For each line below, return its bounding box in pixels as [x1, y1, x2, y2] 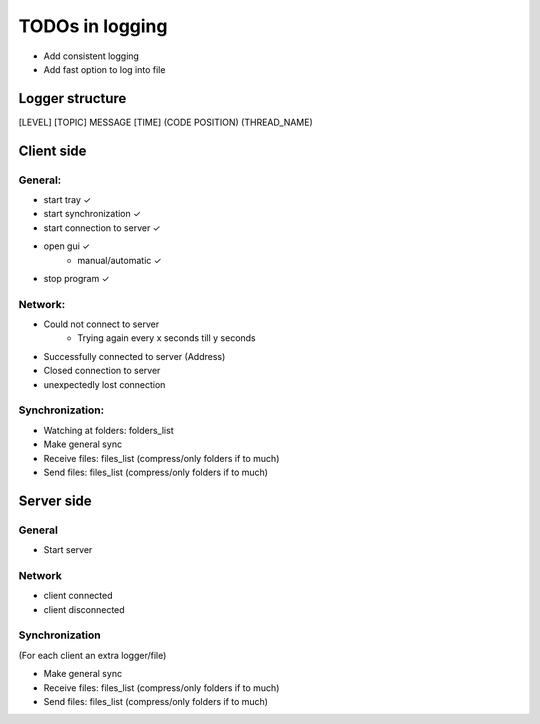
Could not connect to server [43, 318, 160, 330]
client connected [43, 590, 114, 602]
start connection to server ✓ [43, 221, 161, 234]
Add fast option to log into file [43, 63, 166, 75]
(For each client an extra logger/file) [18, 649, 167, 661]
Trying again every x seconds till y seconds [77, 332, 257, 344]
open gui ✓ [43, 240, 90, 252]
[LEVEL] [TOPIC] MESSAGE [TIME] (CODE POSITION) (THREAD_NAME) [18, 116, 314, 128]
